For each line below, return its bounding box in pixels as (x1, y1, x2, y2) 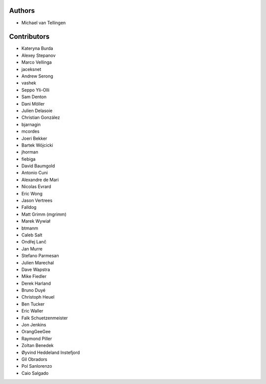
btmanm (21, 225, 38, 231)
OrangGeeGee (21, 329, 51, 335)
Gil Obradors (21, 356, 48, 362)
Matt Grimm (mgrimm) (21, 211, 66, 217)
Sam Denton (21, 94, 47, 100)
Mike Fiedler (21, 273, 47, 279)
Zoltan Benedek (21, 343, 54, 348)
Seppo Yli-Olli (21, 87, 50, 93)
